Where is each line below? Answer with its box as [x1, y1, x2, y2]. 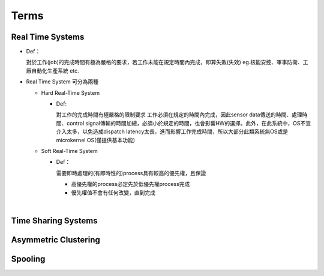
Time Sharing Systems [11, 215, 98, 226]
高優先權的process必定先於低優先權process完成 [71, 181, 190, 188]
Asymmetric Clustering [11, 235, 100, 245]
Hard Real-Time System [41, 89, 100, 96]
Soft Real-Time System [41, 147, 98, 154]
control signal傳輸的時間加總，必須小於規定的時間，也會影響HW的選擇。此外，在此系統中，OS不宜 [66, 119, 311, 127]
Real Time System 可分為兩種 [26, 78, 99, 85]
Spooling [11, 254, 46, 264]
